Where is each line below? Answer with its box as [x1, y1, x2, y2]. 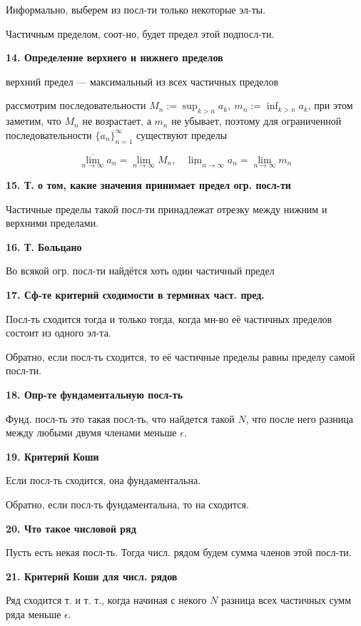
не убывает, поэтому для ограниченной [171, 113, 342, 128]
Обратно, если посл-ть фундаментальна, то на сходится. [6, 496, 249, 511]
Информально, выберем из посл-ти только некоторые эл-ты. [6, 2, 266, 16]
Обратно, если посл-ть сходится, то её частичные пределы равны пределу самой [6, 349, 355, 364]
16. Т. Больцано [6, 239, 82, 254]
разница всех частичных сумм [221, 592, 352, 607]
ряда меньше [6, 606, 61, 621]
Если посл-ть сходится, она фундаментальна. [6, 473, 201, 488]
